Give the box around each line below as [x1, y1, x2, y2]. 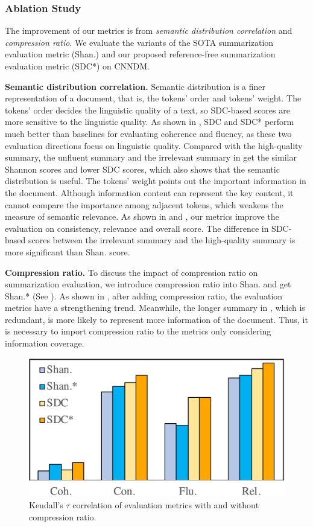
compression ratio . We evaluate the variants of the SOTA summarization [5, 36, 274, 48]
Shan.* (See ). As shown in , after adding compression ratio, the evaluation [5, 289, 283, 302]
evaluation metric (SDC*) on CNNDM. [5, 60, 150, 72]
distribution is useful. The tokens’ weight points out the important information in [5, 174, 306, 187]
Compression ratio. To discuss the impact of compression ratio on [5, 266, 258, 278]
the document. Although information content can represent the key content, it [5, 186, 294, 199]
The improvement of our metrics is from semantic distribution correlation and [5, 24, 292, 37]
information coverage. [5, 337, 84, 350]
